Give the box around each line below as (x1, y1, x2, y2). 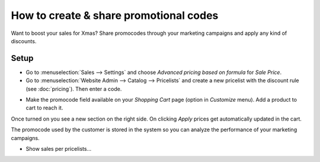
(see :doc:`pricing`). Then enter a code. (25, 85, 122, 92)
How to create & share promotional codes (11, 9, 219, 22)
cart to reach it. (25, 104, 63, 112)
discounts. (11, 37, 37, 44)
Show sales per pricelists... (25, 145, 92, 152)
